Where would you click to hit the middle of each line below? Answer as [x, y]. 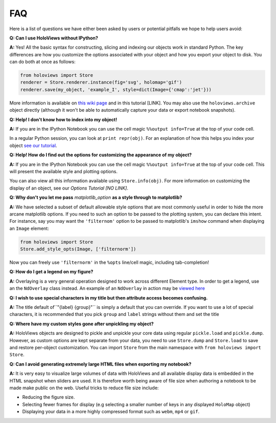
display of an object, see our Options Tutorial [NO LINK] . [69, 188]
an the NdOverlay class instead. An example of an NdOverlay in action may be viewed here [107, 288]
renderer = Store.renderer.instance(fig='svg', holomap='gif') [101, 82]
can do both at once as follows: [43, 62]
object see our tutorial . [33, 145]
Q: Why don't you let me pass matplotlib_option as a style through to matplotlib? [96, 198]
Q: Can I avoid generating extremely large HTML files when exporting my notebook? [100, 364]
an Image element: [29, 228]
